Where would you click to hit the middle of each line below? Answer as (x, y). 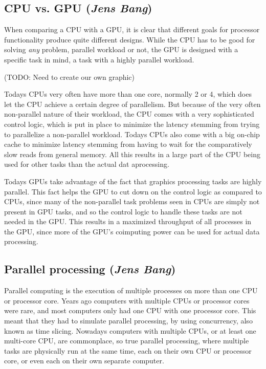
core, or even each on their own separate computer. (84, 361)
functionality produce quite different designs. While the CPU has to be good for (130, 39)
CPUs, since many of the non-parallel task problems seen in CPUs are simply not (132, 201)
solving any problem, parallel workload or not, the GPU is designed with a (121, 49)
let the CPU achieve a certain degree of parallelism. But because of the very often (132, 104)
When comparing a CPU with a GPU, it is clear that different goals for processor (132, 29)
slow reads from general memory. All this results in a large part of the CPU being (132, 154)
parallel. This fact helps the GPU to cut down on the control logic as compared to (133, 191)
